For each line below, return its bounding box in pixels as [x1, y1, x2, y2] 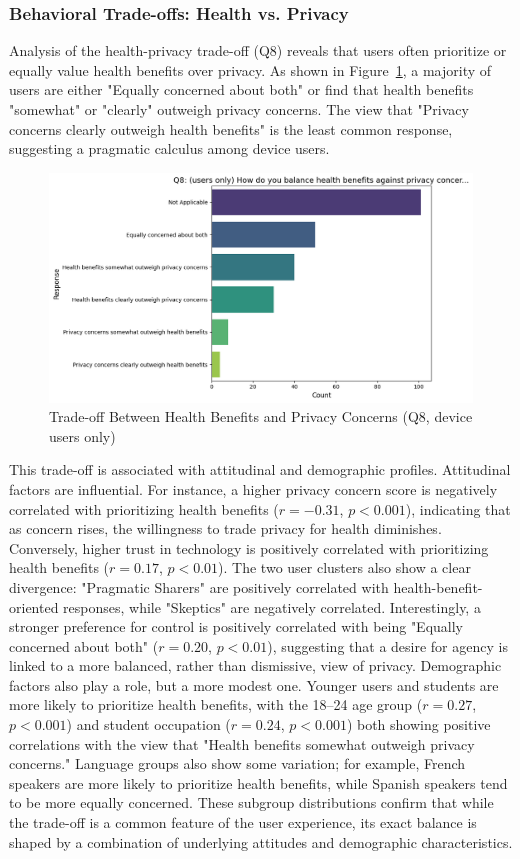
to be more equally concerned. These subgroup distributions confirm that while [9, 792, 494, 813]
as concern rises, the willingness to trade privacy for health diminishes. [9, 518, 442, 539]
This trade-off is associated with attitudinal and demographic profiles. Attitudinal [9, 459, 511, 480]
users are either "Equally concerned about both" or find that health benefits [9, 79, 474, 100]
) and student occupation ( [66, 714, 231, 735]
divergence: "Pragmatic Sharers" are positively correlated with [9, 576, 389, 597]
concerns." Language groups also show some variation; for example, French [9, 753, 466, 774]
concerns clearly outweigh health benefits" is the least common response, [9, 118, 453, 139]
